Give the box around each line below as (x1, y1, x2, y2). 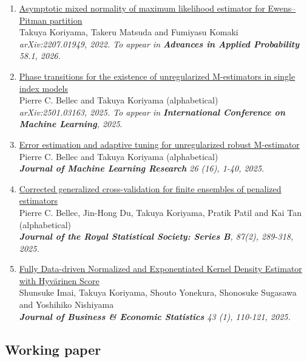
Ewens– (268, 2, 296, 14)
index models (19, 82, 68, 94)
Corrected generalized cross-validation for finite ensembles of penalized (19, 182, 282, 195)
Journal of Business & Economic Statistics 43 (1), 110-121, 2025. (19, 310, 291, 322)
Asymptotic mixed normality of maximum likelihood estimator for (19, 2, 265, 14)
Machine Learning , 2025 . (19, 117, 123, 130)
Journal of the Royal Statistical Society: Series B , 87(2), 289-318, (19, 230, 294, 243)
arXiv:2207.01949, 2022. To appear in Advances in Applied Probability (19, 37, 300, 50)
